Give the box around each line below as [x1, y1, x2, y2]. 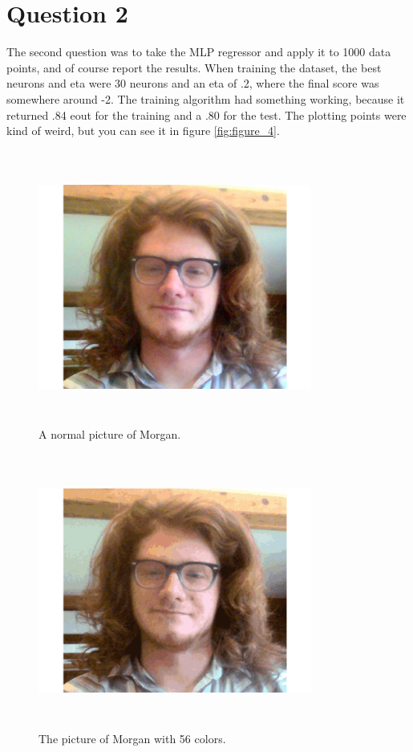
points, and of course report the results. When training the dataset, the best [6, 59, 382, 76]
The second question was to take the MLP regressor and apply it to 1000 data [6, 43, 391, 60]
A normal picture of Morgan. [38, 426, 181, 443]
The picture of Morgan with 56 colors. [38, 730, 226, 746]
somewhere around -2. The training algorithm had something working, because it [6, 90, 405, 107]
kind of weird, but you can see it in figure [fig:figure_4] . [6, 122, 280, 139]
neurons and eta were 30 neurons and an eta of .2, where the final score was [6, 75, 379, 92]
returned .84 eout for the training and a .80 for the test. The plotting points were [6, 106, 407, 123]
